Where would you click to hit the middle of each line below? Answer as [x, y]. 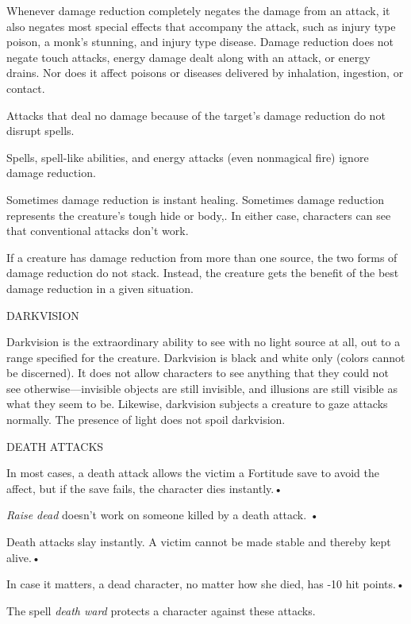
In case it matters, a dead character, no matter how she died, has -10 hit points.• [205, 584]
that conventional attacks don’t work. [98, 231]
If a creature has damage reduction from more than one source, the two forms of [202, 257]
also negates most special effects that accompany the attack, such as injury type [201, 26]
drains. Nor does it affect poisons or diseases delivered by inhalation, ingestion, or [205, 73]
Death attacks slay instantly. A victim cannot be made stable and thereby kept [199, 542]
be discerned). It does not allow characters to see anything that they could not [198, 373]
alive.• [23, 557]
